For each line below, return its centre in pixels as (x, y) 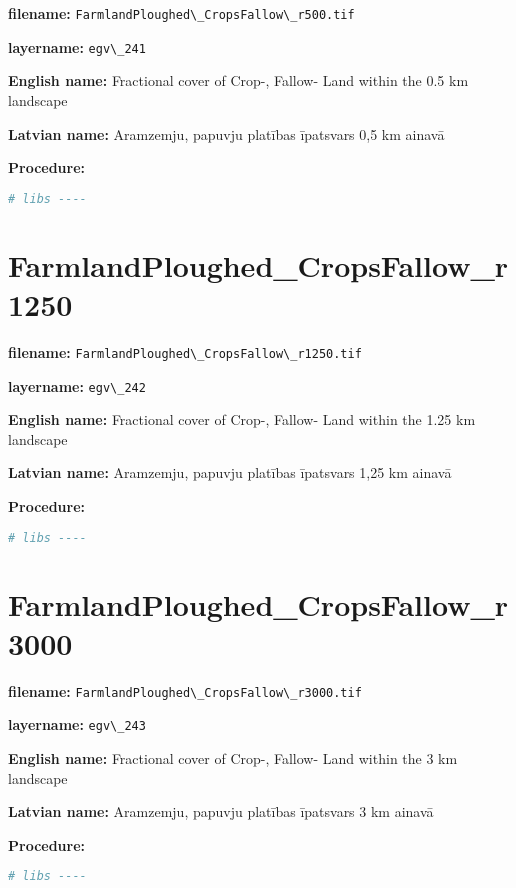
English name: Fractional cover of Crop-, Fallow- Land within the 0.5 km (238, 80)
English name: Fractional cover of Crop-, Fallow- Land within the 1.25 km (242, 419)
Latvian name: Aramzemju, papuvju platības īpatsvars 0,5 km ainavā (226, 133)
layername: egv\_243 (77, 724)
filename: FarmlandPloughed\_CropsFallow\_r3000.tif (185, 690)
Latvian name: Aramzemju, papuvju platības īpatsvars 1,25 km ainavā (230, 472)
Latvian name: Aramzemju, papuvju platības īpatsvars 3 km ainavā (221, 811)
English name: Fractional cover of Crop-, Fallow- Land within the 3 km (233, 758)
